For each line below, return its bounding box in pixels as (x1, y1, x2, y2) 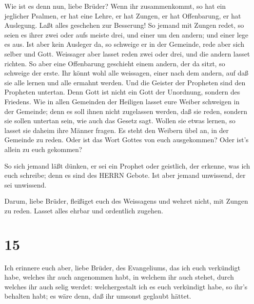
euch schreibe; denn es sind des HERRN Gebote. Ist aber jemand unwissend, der (4, 170, 246, 180)
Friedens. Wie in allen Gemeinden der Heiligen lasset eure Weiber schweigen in (4, 96, 240, 106)
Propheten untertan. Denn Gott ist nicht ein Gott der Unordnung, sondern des (4, 87, 240, 97)
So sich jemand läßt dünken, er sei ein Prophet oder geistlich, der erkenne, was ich (4, 160, 250, 171)
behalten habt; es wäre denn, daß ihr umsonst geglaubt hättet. (4, 291, 191, 301)
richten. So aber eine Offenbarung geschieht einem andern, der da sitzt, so (4, 58, 225, 68)
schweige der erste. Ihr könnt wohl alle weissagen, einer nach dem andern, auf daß (4, 68, 249, 78)
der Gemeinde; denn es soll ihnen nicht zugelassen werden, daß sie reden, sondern (4, 106, 248, 116)
